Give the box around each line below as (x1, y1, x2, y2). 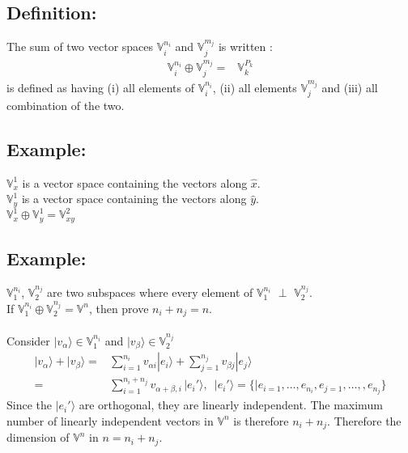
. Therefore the (327, 412, 402, 429)
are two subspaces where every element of (47, 283, 253, 300)
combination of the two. (6, 96, 125, 113)
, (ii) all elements (212, 78, 297, 95)
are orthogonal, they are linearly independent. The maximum (79, 396, 383, 413)
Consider (6, 332, 50, 349)
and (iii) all (321, 78, 378, 95)
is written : (218, 38, 273, 55)
